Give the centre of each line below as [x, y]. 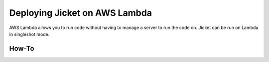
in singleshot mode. [29, 34]
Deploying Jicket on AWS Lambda [80, 13]
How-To [22, 48]
